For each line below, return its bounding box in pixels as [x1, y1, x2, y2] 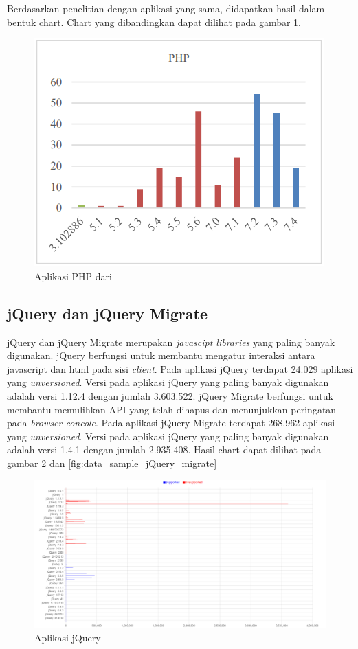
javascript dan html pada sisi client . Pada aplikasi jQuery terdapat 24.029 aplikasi [7, 361, 353, 376]
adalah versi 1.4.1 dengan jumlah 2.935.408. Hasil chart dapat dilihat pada [7, 442, 322, 457]
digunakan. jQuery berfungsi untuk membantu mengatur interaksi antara [7, 348, 315, 363]
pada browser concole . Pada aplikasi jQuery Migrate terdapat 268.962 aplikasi [7, 415, 335, 430]
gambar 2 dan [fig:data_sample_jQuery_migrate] [7, 455, 217, 470]
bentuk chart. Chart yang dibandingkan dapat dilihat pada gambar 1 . [7, 14, 302, 29]
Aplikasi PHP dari [34, 269, 112, 283]
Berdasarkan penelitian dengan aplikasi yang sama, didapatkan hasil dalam [7, 1, 325, 15]
